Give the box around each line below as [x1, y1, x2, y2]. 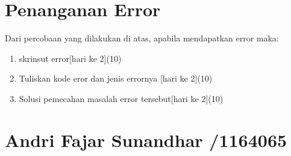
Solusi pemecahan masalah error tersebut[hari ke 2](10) [19, 92, 224, 104]
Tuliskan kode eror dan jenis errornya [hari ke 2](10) [19, 72, 213, 85]
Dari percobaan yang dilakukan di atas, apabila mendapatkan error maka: [5, 32, 279, 44]
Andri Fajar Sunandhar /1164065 [5, 127, 287, 152]
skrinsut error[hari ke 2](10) [19, 52, 122, 64]
